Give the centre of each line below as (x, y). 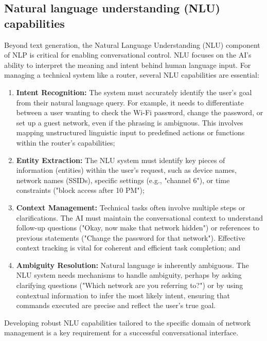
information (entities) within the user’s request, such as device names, (126, 170)
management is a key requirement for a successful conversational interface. (121, 333)
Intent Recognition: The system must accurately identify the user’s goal (134, 92)
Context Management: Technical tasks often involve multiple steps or (131, 207)
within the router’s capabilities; (66, 142)
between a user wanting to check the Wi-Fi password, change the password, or (140, 112)
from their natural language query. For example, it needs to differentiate (130, 102)
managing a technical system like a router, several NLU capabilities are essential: (132, 75)
